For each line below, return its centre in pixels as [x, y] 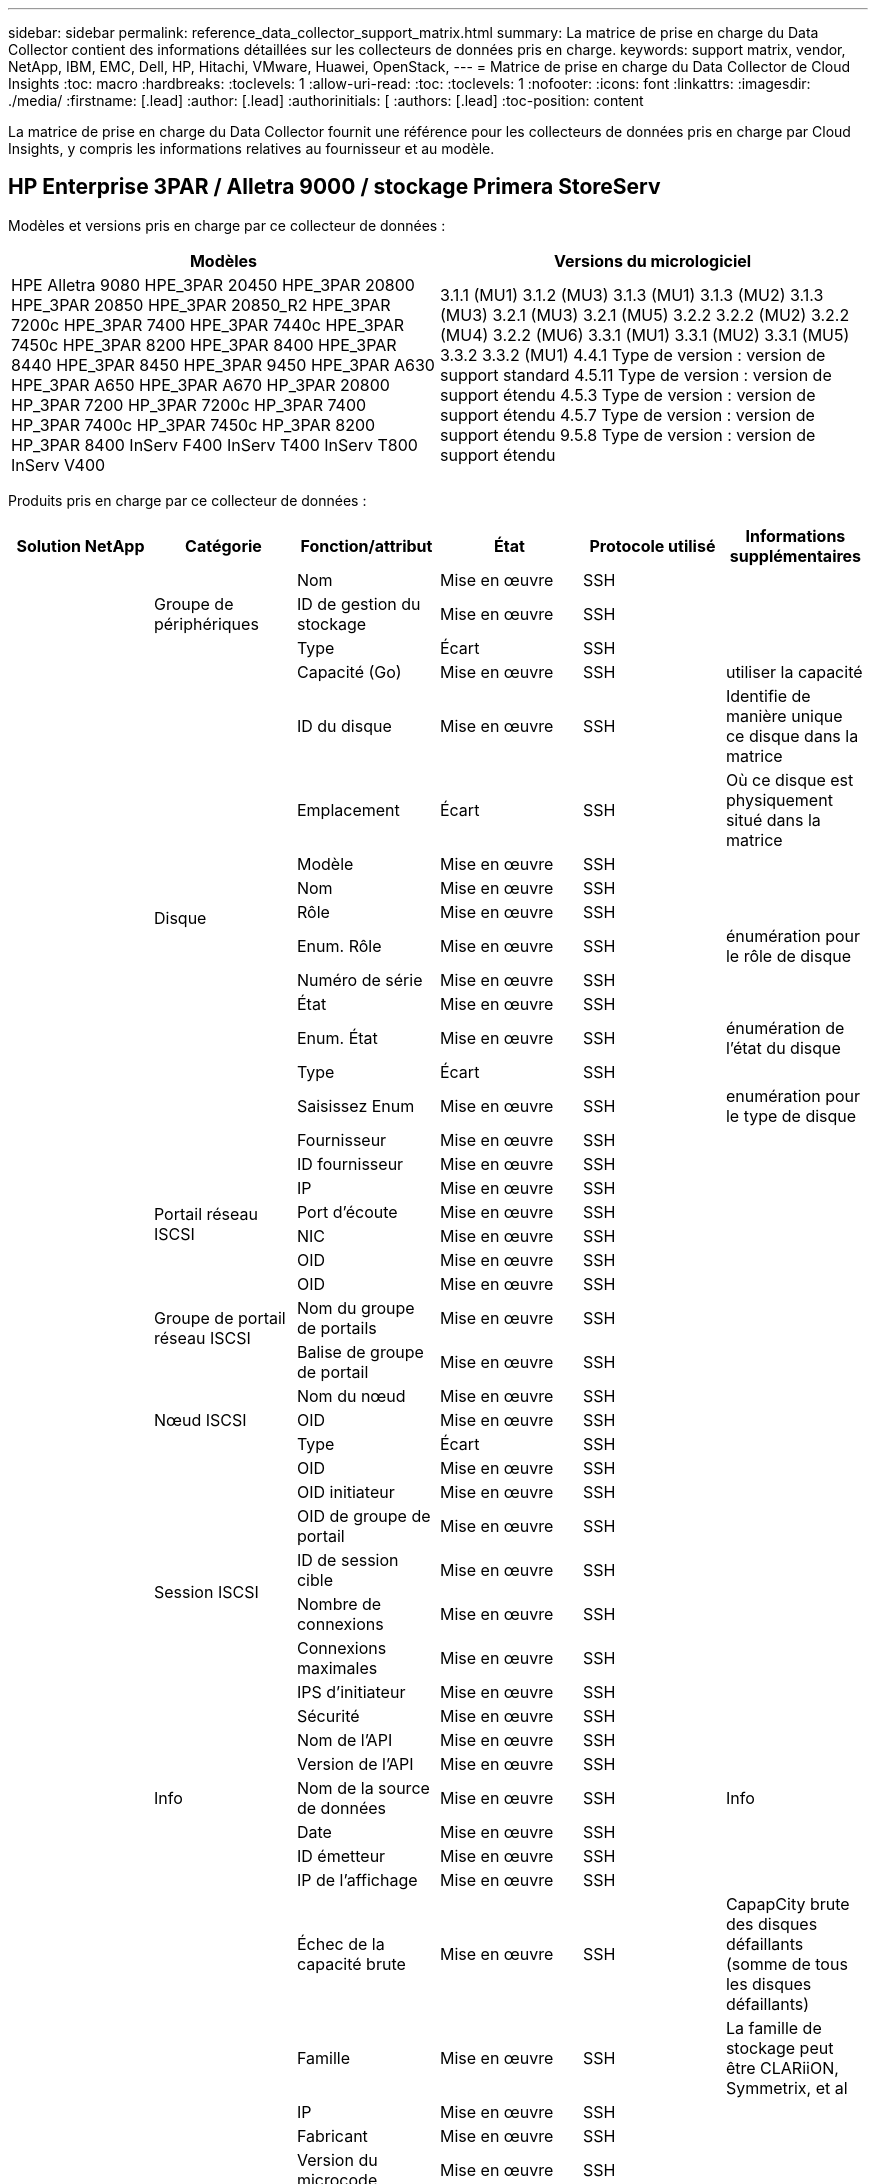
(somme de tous [786, 1963]
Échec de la [340, 1943]
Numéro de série [359, 979]
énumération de [785, 1027]
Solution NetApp [80, 545]
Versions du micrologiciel [652, 260]
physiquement [779, 799]
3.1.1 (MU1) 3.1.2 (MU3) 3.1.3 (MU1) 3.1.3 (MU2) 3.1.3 [632, 294]
